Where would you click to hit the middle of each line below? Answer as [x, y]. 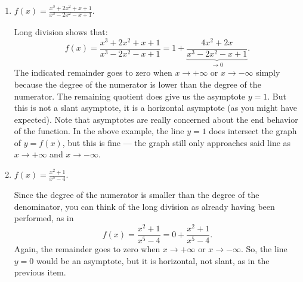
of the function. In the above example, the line [99, 131]
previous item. [40, 272]
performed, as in [44, 218]
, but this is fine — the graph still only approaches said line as [177, 142]
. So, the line [264, 249]
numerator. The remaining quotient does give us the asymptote [130, 96]
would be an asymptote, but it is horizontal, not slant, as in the [153, 260]
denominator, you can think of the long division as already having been [144, 206]
